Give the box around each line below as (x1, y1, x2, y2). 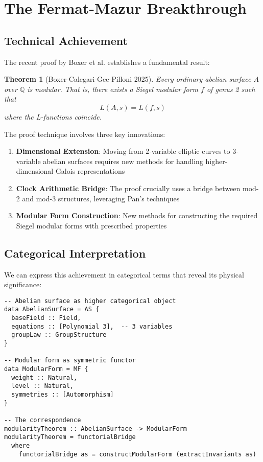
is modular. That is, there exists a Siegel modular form (27, 83, 199, 94)
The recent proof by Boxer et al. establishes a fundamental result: (4, 56, 210, 67)
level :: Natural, (11, 382, 74, 390)
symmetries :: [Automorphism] (11, 390, 114, 398)
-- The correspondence (4, 416, 81, 424)
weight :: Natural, (11, 374, 78, 381)
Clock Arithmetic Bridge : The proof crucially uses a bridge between (16, 182, 241, 193)
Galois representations (55, 166, 125, 176)
